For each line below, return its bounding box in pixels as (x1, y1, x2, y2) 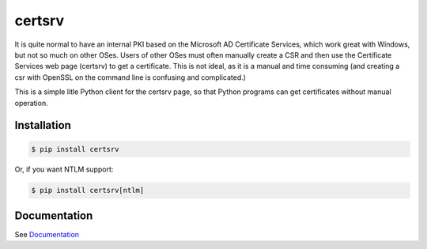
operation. (14, 98, 48, 108)
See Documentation (14, 229, 79, 239)
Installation (14, 119, 71, 132)
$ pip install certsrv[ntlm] (31, 186, 145, 195)
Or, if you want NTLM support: (14, 164, 114, 174)
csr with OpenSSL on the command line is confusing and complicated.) (14, 72, 247, 82)
